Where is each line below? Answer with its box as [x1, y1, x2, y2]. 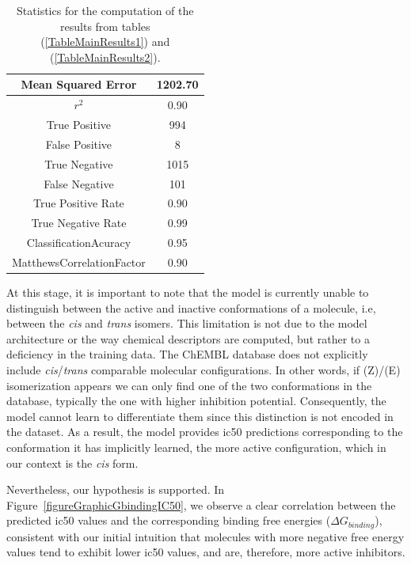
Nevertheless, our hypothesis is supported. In [6, 481, 225, 498]
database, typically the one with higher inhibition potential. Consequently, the [6, 392, 386, 409]
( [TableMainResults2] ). [49, 48, 161, 65]
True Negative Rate [31, 214, 127, 231]
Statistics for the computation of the [17, 2, 194, 18]
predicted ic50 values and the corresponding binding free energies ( [6, 512, 331, 529]
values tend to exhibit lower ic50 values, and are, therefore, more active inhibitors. [6, 544, 405, 560]
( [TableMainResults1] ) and [40, 33, 170, 50]
